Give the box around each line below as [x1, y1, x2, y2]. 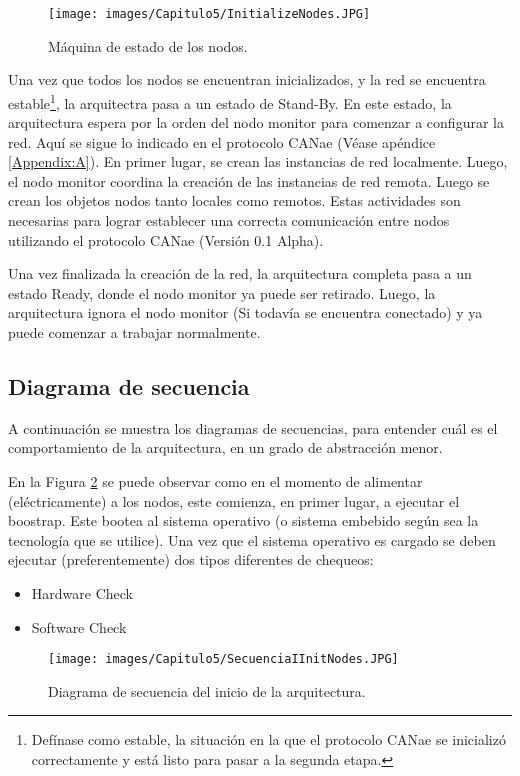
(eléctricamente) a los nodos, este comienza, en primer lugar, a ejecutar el [8, 490, 460, 511]
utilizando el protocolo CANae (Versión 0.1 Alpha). [8, 229, 324, 250]
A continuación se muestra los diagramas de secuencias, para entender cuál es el [8, 417, 498, 438]
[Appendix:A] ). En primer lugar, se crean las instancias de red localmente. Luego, [8, 151, 508, 172]
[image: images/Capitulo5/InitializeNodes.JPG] [48, 7, 371, 21]
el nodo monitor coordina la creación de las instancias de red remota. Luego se [8, 170, 490, 191]
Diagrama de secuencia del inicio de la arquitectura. [48, 680, 366, 701]
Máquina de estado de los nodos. [48, 35, 248, 56]
